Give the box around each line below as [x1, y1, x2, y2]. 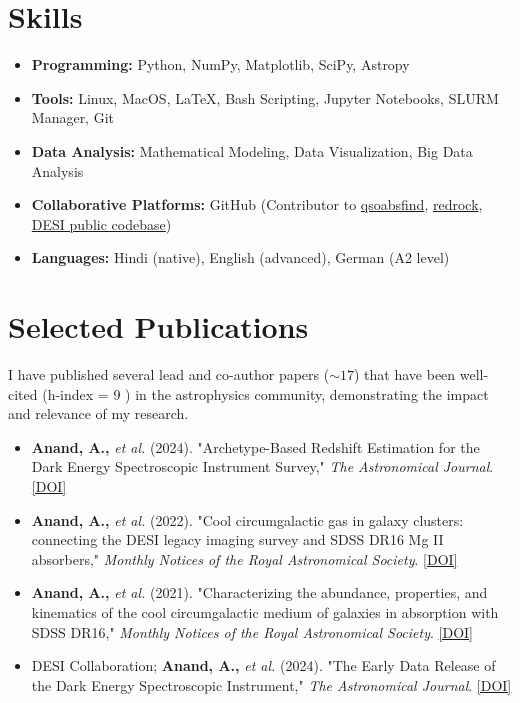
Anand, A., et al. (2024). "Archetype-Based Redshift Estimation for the [31, 436, 480, 457]
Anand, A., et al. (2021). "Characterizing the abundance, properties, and [31, 582, 488, 603]
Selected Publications [8, 306, 309, 347]
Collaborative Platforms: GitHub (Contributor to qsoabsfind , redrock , [31, 194, 483, 215]
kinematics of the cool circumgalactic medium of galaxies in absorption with [31, 601, 499, 622]
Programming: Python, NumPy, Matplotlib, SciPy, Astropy [31, 54, 410, 75]
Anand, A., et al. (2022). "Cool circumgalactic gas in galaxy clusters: [31, 509, 464, 530]
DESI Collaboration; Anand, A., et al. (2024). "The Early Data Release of [31, 655, 496, 676]
